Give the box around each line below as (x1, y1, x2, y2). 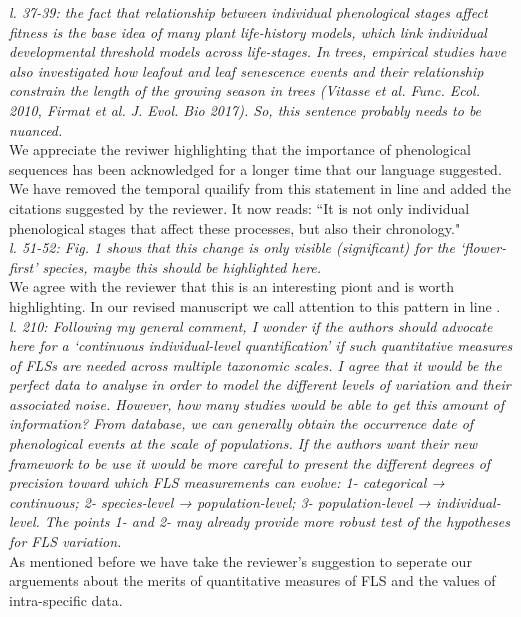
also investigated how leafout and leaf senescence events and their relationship (9, 60, 484, 81)
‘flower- (459, 237, 507, 258)
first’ (9, 256, 38, 277)
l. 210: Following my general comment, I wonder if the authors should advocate (9, 315, 493, 336)
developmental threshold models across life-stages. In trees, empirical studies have (9, 41, 507, 62)
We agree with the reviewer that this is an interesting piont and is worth (9, 276, 454, 297)
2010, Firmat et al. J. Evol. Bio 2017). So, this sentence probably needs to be (9, 99, 482, 120)
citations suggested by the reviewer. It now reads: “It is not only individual (9, 197, 470, 218)
